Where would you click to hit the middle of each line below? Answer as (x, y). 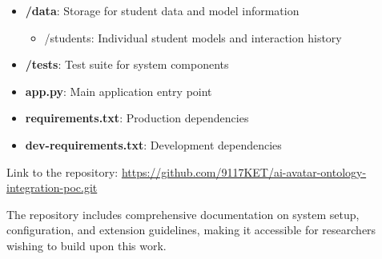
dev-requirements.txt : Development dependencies (153, 144)
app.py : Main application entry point (119, 91)
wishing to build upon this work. (86, 245)
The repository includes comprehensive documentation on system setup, (183, 214)
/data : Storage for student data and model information (162, 10)
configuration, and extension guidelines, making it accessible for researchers (191, 230)
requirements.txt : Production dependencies (137, 118)
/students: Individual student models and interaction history (193, 37)
